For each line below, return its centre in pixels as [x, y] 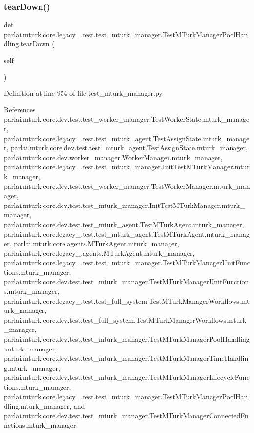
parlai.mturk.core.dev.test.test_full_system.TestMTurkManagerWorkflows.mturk [125, 320]
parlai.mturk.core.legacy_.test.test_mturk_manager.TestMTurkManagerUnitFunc [127, 262]
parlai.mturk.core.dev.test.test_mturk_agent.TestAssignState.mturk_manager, [129, 148]
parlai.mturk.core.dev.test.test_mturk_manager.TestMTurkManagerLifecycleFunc [127, 377]
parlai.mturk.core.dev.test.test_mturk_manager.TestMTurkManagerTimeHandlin [126, 358]
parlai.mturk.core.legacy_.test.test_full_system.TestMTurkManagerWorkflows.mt [127, 300]
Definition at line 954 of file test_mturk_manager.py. [84, 93]
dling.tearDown [27, 44]
